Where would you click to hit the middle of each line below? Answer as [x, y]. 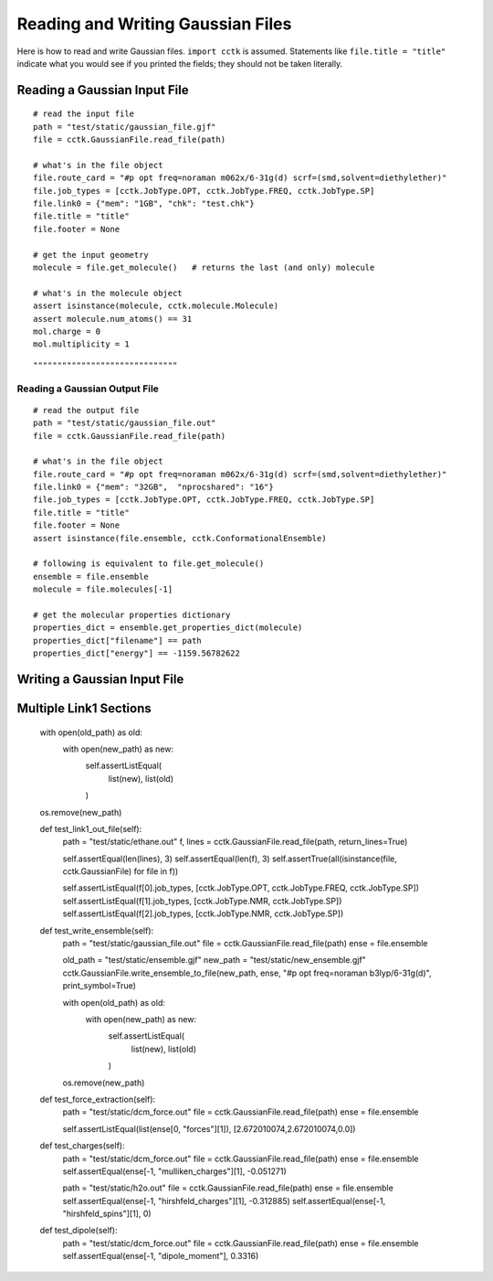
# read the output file [86, 410]
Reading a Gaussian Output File [88, 389]
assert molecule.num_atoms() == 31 [113, 319]
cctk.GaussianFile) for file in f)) [121, 871]
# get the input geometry [91, 255]
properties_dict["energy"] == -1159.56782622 [137, 653]
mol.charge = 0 [67, 331]
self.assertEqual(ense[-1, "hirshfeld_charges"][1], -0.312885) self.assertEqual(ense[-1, [224, 1201]
